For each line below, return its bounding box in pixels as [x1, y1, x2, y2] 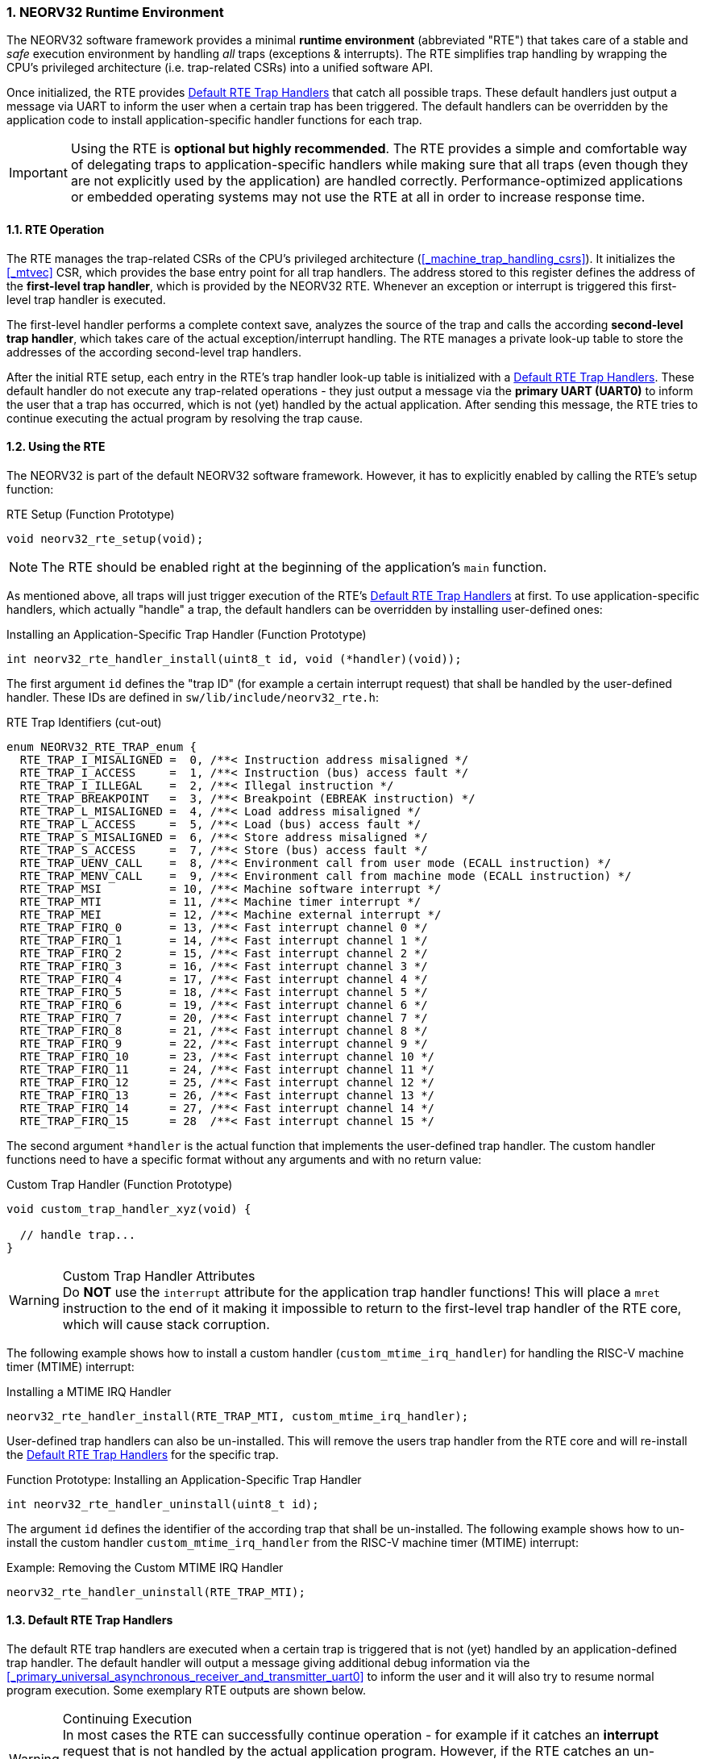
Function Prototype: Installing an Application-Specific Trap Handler [6, 1472, 362, 1486]
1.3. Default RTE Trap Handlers [6, 1613, 173, 1628]
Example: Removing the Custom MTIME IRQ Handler [6, 1560, 284, 1574]
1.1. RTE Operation [6, 222, 105, 236]
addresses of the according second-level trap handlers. [6, 344, 302, 359]
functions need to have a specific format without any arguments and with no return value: [6, 1152, 482, 1166]
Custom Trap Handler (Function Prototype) [6, 1177, 233, 1191]
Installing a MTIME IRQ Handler [6, 1384, 172, 1398]
